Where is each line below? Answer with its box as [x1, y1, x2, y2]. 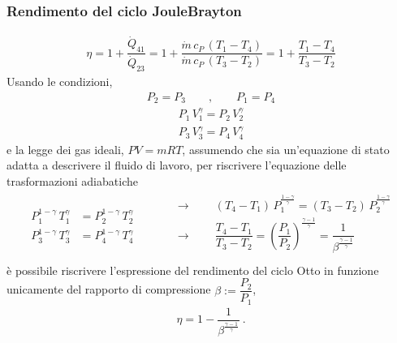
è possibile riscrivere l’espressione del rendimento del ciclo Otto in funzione [6, 261, 379, 278]
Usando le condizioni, [6, 73, 113, 90]
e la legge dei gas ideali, [6, 140, 124, 157]
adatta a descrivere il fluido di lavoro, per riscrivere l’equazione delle [6, 156, 347, 174]
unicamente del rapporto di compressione [6, 281, 211, 298]
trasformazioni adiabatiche [6, 172, 138, 189]
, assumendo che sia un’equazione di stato [182, 140, 390, 157]
